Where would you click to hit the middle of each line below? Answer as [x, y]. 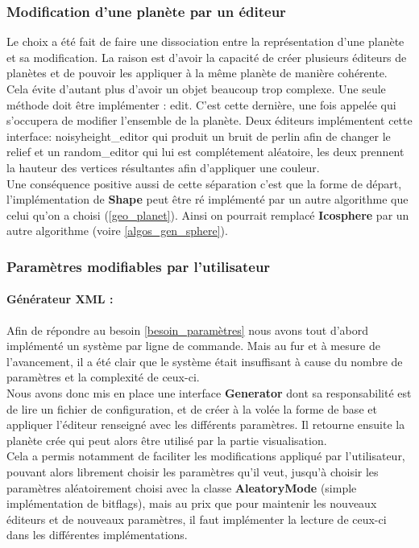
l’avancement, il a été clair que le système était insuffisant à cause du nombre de [205, 361]
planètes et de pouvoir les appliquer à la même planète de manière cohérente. [197, 73]
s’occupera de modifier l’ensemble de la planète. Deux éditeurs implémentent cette [209, 120]
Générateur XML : [60, 299]
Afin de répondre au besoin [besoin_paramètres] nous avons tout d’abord [188, 330]
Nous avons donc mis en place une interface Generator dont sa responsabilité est [209, 392]
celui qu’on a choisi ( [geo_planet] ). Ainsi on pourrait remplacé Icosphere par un [208, 214]
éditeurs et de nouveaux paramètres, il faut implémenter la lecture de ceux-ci [197, 519]
